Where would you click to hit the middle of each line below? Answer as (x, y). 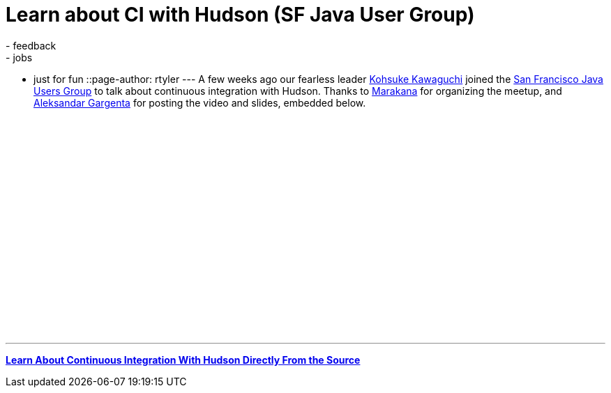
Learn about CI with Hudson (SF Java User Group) (240, 15)
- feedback (31, 45)
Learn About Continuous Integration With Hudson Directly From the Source (183, 360)
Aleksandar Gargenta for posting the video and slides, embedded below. (200, 102)
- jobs (19, 57)
